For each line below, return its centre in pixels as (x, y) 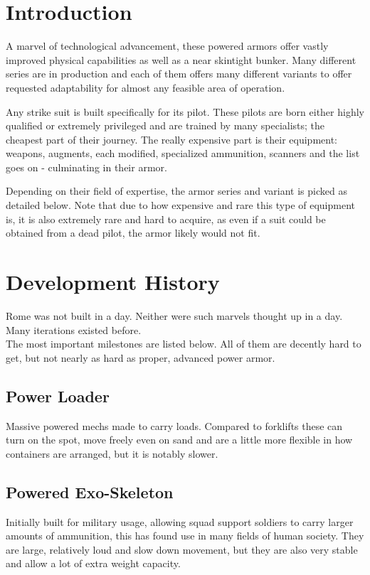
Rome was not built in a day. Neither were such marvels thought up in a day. (174, 315)
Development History (113, 282)
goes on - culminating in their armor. (86, 167)
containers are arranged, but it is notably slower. (112, 453)
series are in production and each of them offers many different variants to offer (179, 74)
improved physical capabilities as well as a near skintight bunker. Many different (181, 59)
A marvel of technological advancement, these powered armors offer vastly (167, 46)
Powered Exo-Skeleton (90, 491)
